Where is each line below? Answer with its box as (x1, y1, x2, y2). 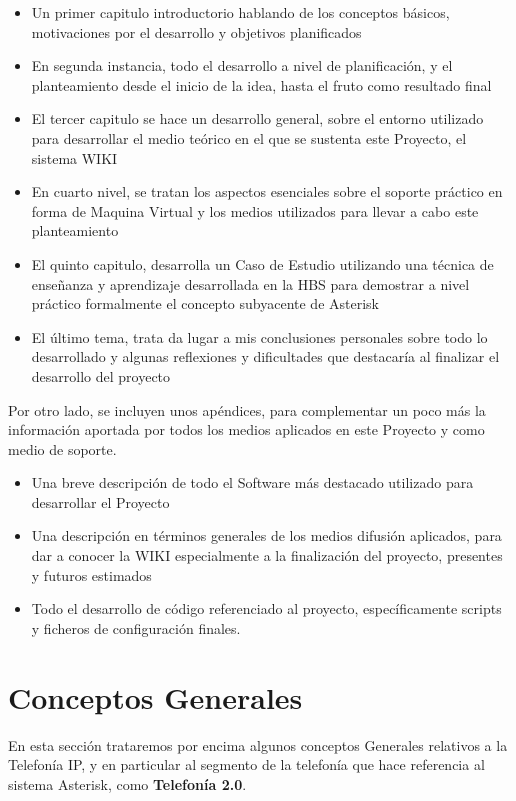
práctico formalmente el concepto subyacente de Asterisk (31, 293, 379, 314)
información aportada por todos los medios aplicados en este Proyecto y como (8, 419, 485, 440)
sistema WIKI (31, 147, 118, 168)
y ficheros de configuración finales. (31, 617, 241, 638)
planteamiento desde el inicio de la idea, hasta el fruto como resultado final (31, 74, 492, 95)
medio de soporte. (8, 438, 117, 459)
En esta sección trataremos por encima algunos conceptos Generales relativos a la (8, 734, 508, 755)
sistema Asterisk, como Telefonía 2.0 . (8, 773, 247, 794)
